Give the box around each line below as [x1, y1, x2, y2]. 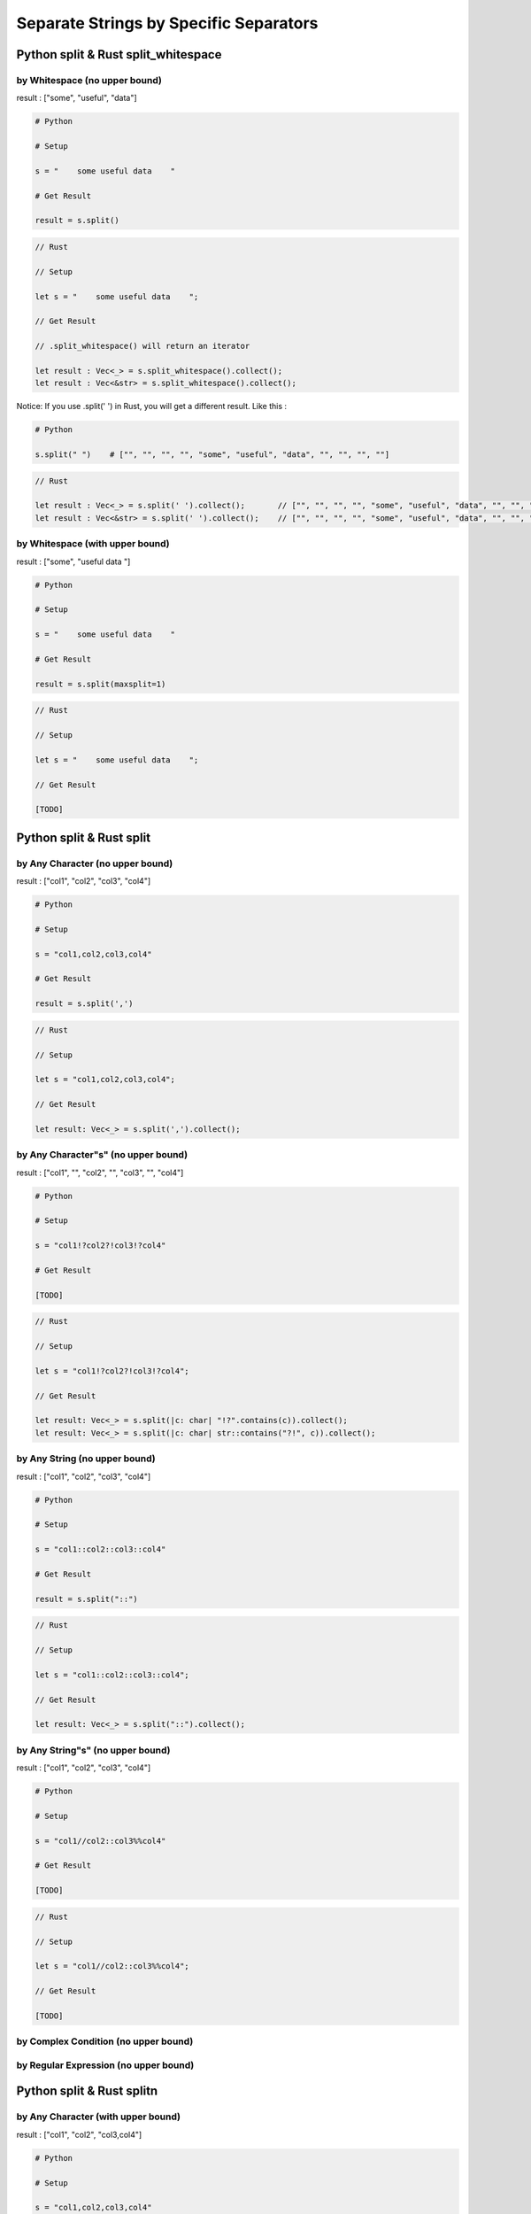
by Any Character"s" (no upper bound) [16, 1149, 189, 1161]
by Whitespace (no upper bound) [16, 74, 163, 86]
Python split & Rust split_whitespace [16, 47, 222, 62]
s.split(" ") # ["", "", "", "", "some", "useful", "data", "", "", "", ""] [35, 450, 390, 460]
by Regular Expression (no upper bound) [16, 2059, 195, 2071]
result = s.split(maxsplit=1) [35, 678, 166, 689]
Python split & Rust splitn [16, 2084, 158, 2099]
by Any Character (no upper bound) [16, 857, 173, 870]
